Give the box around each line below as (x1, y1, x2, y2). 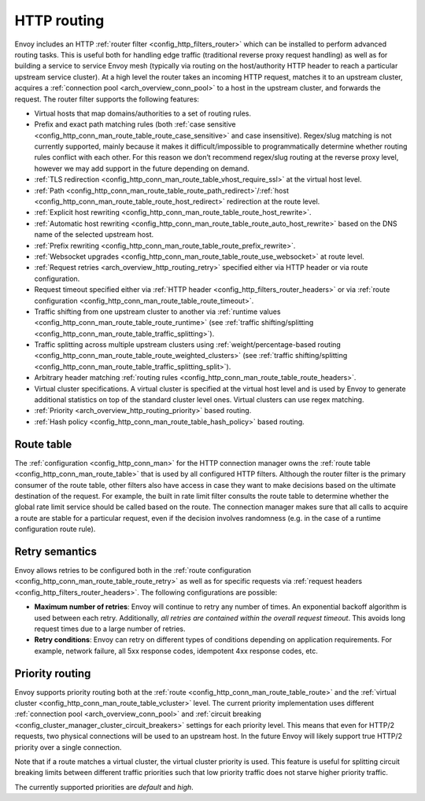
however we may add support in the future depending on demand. (34, 164, 249, 173)
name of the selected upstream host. (34, 230, 154, 239)
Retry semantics (14, 544, 98, 558)
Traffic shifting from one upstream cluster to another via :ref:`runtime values (34, 307, 281, 316)
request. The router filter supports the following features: (14, 94, 200, 104)
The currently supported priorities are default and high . (14, 782, 194, 792)
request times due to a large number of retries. (34, 624, 186, 633)
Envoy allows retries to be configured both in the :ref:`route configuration (14, 565, 252, 574)
